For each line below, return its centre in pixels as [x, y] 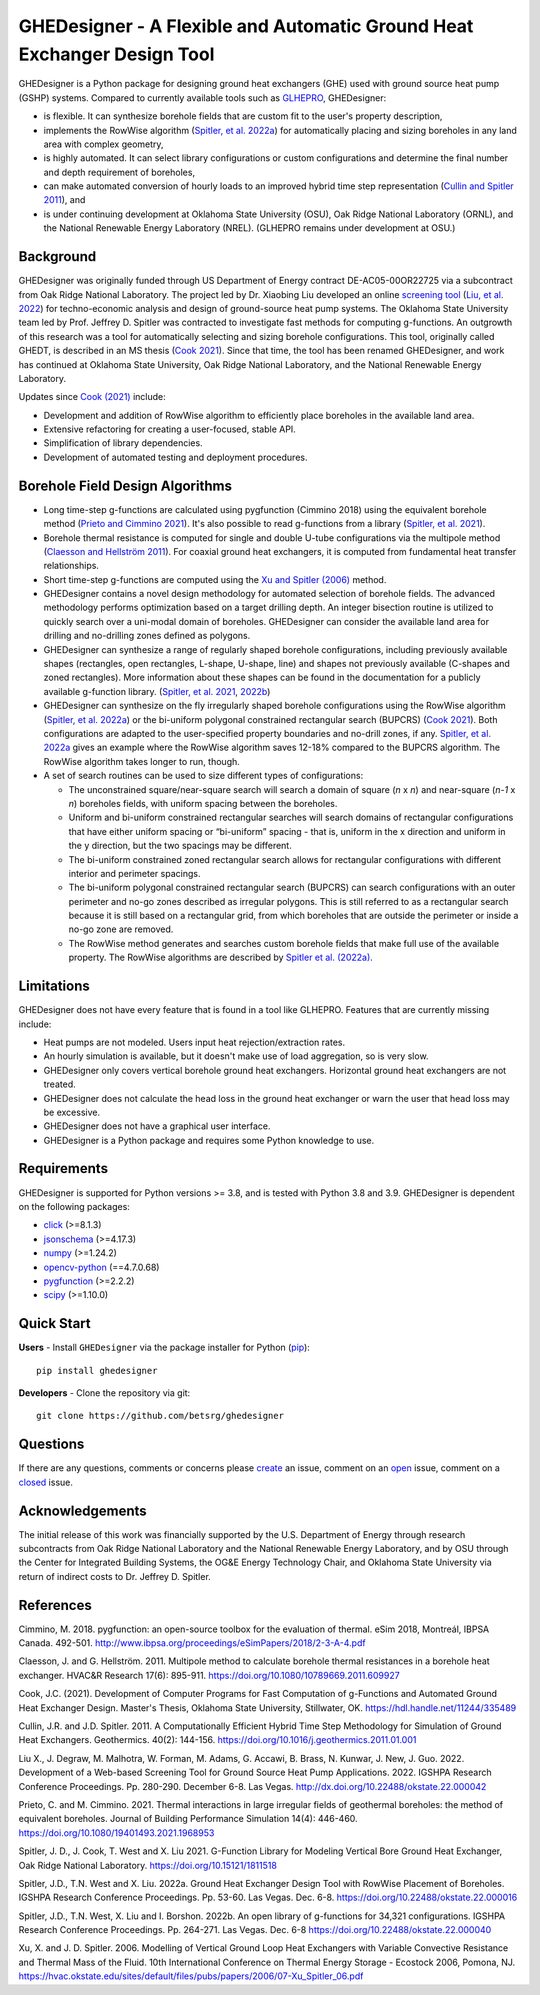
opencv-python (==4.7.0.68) [101, 1267]
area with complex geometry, [103, 144]
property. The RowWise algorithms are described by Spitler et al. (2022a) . [221, 957]
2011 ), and [64, 200]
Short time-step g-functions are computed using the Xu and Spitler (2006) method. [215, 579]
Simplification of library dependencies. [123, 443]
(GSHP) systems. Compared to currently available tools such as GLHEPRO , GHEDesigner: [202, 97]
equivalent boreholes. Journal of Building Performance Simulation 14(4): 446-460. [188, 1819]
